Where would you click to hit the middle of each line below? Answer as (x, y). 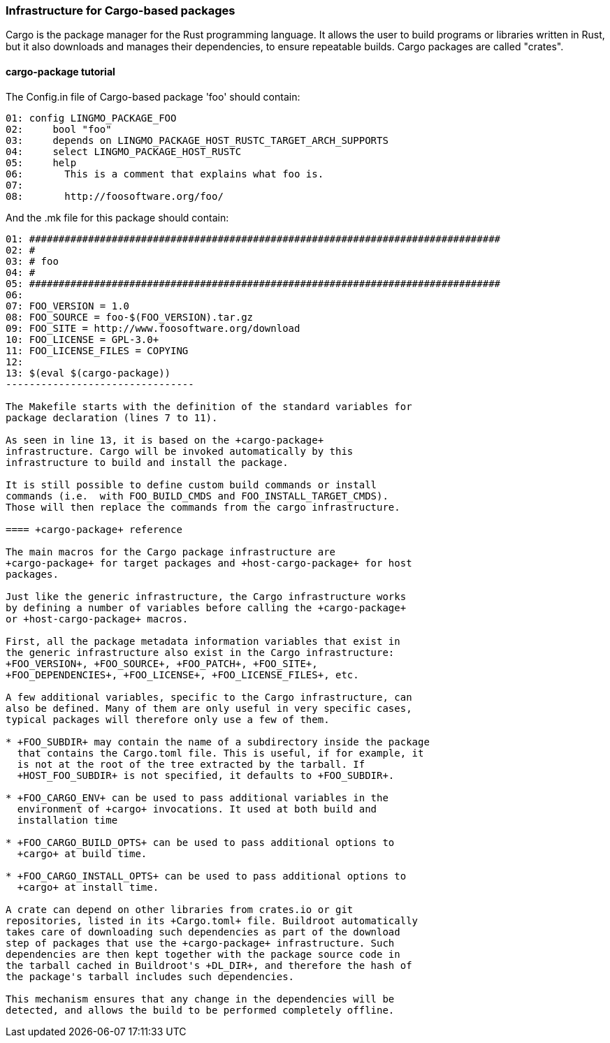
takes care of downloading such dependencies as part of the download (203, 932)
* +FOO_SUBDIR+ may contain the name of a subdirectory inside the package (218, 742)
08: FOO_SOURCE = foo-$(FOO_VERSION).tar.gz (130, 317)
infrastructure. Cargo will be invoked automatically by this (180, 451)
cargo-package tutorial (60, 71)
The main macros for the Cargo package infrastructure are (171, 552)
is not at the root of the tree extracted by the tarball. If (191, 764)
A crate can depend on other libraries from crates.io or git (180, 909)
